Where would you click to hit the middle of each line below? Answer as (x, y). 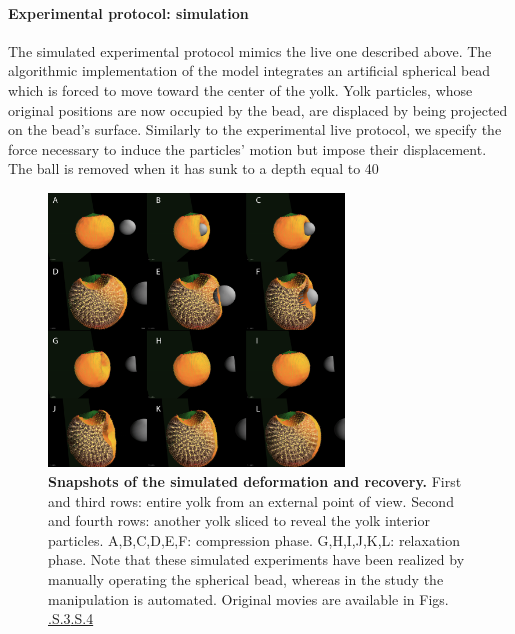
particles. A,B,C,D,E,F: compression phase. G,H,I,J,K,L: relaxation (254, 539)
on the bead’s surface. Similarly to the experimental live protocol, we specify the (255, 129)
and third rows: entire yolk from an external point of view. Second (251, 500)
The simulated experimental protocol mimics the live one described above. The (250, 50)
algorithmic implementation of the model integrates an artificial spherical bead (249, 70)
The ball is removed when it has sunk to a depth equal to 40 (193, 168)
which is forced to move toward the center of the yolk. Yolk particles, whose (240, 89)
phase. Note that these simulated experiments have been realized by (256, 559)
